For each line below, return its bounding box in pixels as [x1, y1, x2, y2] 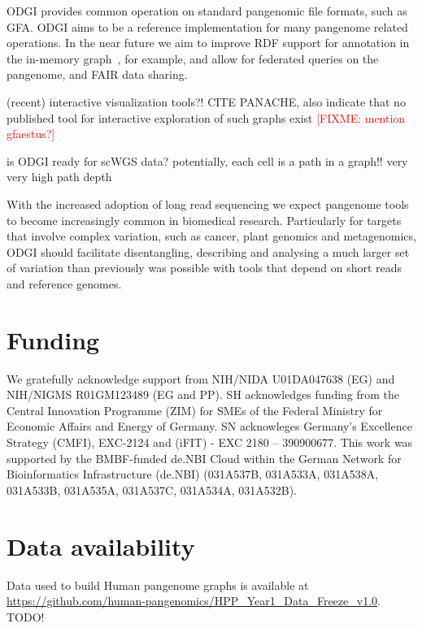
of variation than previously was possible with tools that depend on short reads [7, 259, 402, 276]
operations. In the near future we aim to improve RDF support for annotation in [7, 34, 410, 51]
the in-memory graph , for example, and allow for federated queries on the [7, 50, 379, 67]
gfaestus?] [7, 125, 55, 142]
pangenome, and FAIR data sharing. [7, 66, 188, 83]
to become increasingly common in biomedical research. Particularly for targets [7, 211, 402, 228]
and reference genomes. [7, 275, 122, 292]
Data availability [7, 529, 195, 562]
